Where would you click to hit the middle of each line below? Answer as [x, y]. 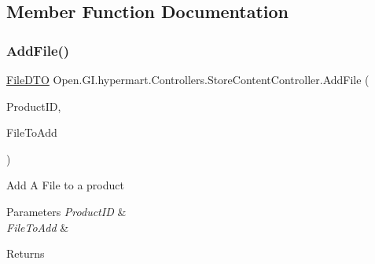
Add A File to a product [65, 185]
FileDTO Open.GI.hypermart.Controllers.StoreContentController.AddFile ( [188, 79]
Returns [26, 253]
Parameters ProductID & [66, 211]
